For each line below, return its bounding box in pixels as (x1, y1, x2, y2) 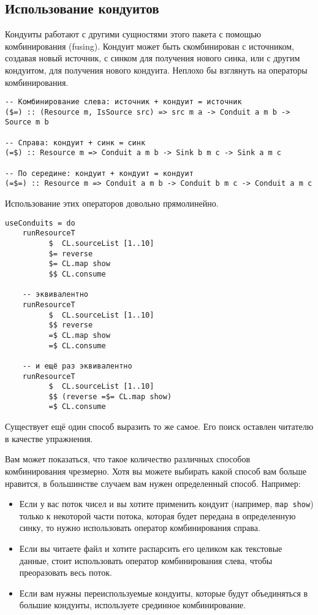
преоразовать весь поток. (19, 566, 112, 579)
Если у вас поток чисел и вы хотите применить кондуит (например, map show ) (19, 497, 314, 510)
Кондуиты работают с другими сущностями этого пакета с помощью (5, 28, 262, 40)
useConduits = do (5, 218, 75, 227)
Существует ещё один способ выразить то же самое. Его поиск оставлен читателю (5, 420, 314, 433)
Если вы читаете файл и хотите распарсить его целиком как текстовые (19, 541, 282, 554)
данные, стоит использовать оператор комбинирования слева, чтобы (19, 554, 273, 567)
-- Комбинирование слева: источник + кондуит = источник (5, 97, 242, 107)
